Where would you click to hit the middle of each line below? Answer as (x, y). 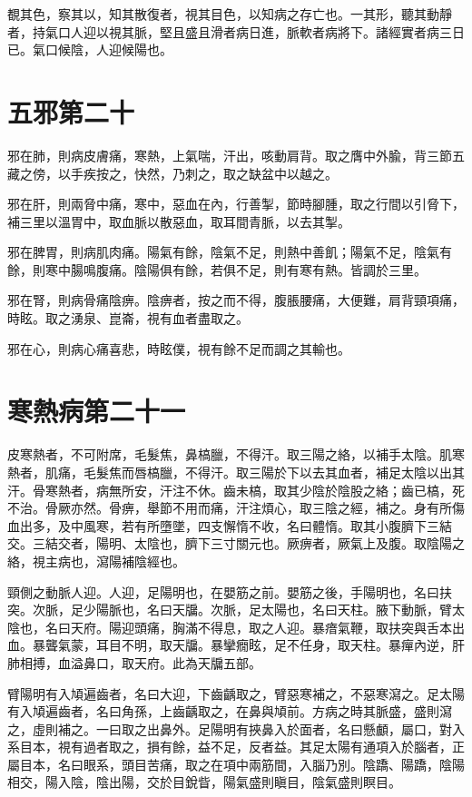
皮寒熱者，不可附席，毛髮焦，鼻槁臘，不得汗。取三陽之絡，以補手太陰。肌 (230, 454)
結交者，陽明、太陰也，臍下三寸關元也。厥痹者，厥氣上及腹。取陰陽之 (255, 543)
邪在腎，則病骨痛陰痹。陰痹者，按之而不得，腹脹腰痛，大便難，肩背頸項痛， (236, 300)
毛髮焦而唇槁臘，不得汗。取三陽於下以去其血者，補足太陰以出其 (274, 472)
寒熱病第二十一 (97, 411)
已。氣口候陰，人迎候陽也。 (90, 49)
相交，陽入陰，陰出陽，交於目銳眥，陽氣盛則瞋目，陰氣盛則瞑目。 (204, 782)
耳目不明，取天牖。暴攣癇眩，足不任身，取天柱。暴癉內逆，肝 (280, 645)
